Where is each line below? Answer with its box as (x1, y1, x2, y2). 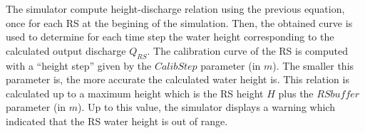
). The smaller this (272, 58, 354, 73)
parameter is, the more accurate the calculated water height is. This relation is (6, 72, 349, 87)
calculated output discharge (6, 43, 126, 58)
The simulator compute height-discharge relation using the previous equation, (6, 1, 345, 16)
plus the (278, 85, 314, 100)
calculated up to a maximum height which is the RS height (6, 85, 264, 100)
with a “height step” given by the (6, 58, 152, 73)
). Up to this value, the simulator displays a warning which (78, 100, 335, 115)
